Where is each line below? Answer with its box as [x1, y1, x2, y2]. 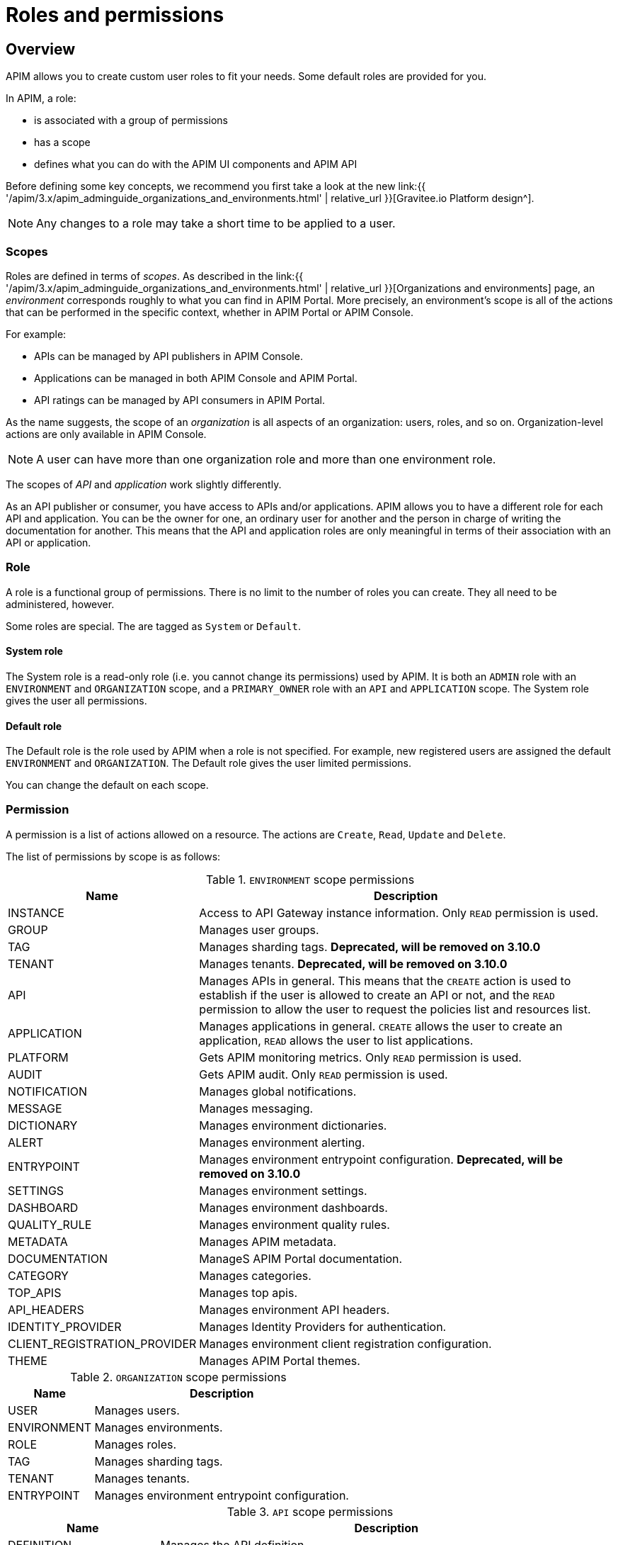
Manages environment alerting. [199, 1135, 365, 1150]
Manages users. [94, 1403, 180, 1417]
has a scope [34, 136, 91, 149]
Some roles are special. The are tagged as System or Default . [6, 619, 301, 632]
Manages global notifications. [199, 1084, 357, 1099]
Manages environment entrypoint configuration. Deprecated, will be [199, 1152, 563, 1167]
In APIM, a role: [6, 92, 76, 105]
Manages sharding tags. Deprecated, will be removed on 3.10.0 [199, 939, 541, 954]
